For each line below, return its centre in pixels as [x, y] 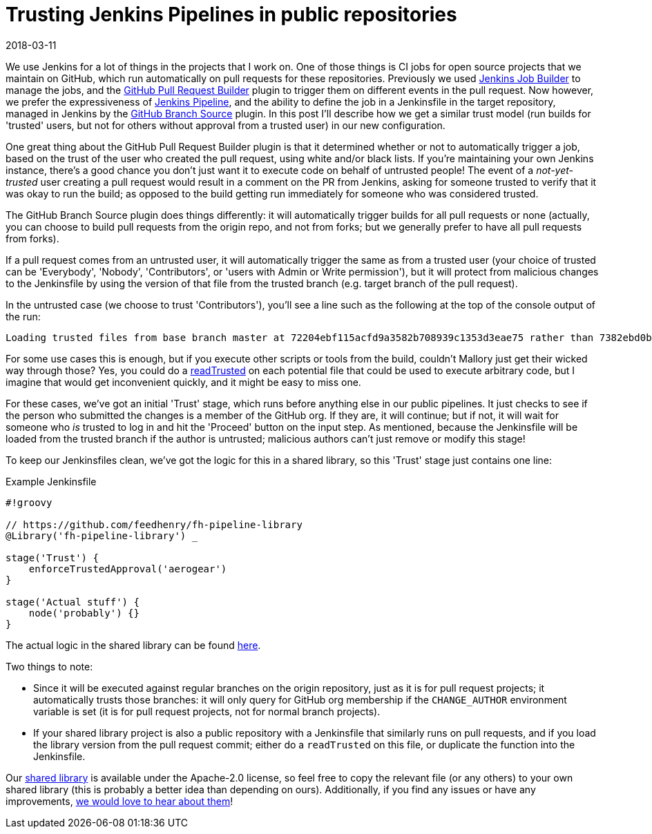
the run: [23, 316]
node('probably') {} [84, 613]
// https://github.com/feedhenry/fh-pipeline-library [154, 524]
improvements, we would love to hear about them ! [119, 801]
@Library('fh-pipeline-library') [96, 535]
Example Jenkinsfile [51, 481]
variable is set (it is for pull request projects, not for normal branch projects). [207, 711]
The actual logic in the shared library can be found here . [133, 645]
